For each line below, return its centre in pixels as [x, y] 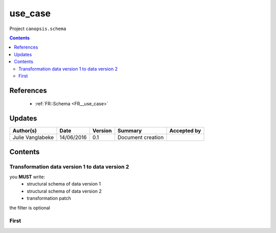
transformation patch [49, 198]
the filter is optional [30, 207]
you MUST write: [27, 177]
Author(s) [25, 131]
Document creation [141, 137]
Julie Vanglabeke [33, 137]
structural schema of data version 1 [64, 184]
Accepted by [185, 131]
